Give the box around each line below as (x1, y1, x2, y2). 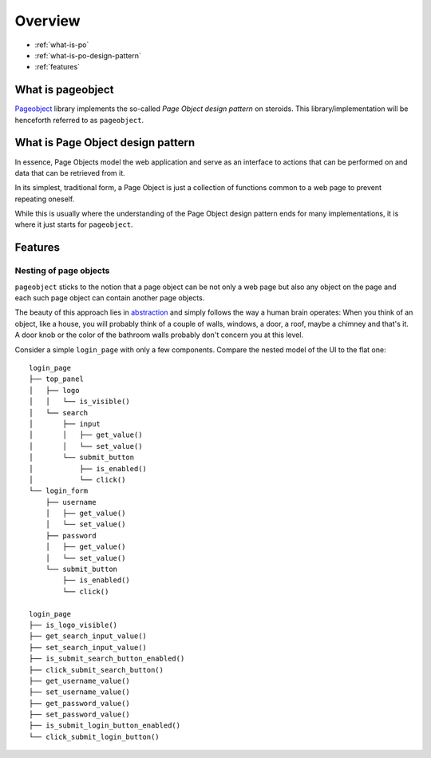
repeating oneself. (14, 194, 75, 204)
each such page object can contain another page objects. (14, 293, 205, 303)
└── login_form (29, 486, 89, 495)
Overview (14, 12, 81, 30)
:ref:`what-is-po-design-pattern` (34, 50, 141, 60)
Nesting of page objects (14, 265, 110, 276)
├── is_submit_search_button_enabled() (29, 654, 185, 663)
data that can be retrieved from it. (14, 168, 125, 177)
